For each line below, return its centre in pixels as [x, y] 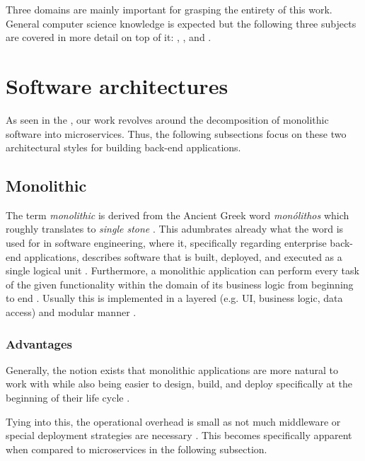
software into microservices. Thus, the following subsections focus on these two [176, 133]
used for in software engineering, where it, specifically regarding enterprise [166, 243]
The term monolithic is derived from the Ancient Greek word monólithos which [178, 215]
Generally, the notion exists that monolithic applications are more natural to [172, 369]
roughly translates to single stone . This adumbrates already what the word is [175, 229]
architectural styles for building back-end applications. [123, 147]
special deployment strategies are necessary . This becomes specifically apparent [179, 435]
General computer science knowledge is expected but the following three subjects [181, 23]
